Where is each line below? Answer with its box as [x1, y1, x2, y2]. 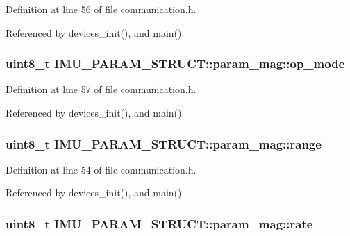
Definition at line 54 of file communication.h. [6, 162, 197, 176]
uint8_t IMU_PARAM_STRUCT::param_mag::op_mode [6, 55, 345, 72]
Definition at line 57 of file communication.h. [6, 82, 197, 96]
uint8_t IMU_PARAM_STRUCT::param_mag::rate [6, 214, 313, 232]
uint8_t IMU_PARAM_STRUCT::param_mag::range [6, 135, 322, 152]
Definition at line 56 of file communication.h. [6, 2, 197, 16]
